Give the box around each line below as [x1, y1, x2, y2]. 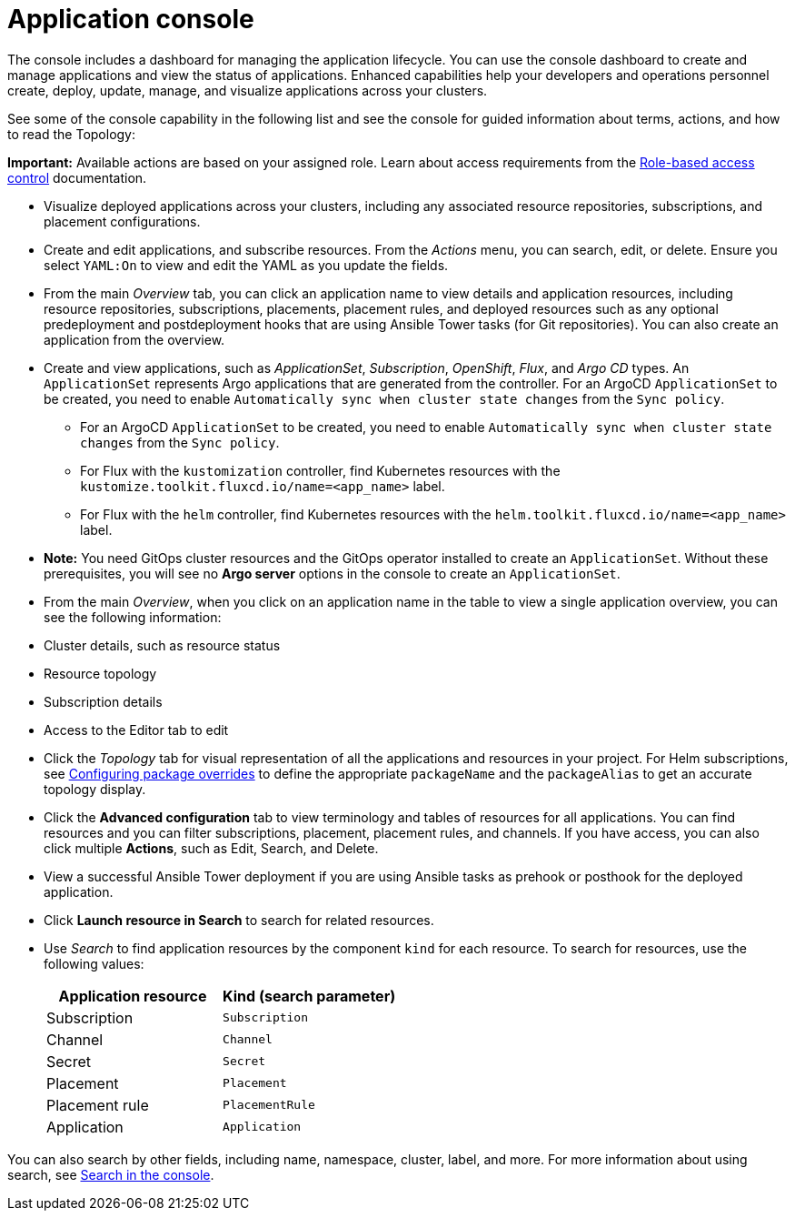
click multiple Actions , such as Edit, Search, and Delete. [44, 840, 379, 856]
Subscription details [44, 693, 163, 710]
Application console [7, 4, 254, 35]
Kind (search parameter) [223, 986, 396, 1005]
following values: [44, 955, 144, 971]
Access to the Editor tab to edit [44, 721, 229, 738]
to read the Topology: [7, 126, 136, 142]
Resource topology [44, 665, 157, 681]
